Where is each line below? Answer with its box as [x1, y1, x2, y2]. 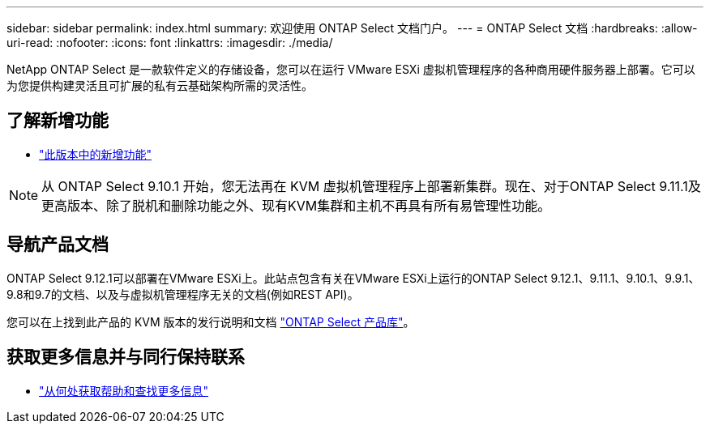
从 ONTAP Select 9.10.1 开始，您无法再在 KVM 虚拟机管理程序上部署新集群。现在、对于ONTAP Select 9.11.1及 [41, 177, 701, 194]
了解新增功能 [6, 110, 109, 131]
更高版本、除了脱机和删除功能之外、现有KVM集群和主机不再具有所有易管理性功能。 [41, 197, 551, 214]
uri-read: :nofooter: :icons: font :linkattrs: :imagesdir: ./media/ [6, 36, 333, 49]
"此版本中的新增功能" [39, 147, 152, 161]
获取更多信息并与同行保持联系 [6, 347, 245, 368]
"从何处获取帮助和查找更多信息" [39, 383, 209, 398]
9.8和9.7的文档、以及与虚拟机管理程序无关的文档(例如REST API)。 [6, 287, 359, 301]
